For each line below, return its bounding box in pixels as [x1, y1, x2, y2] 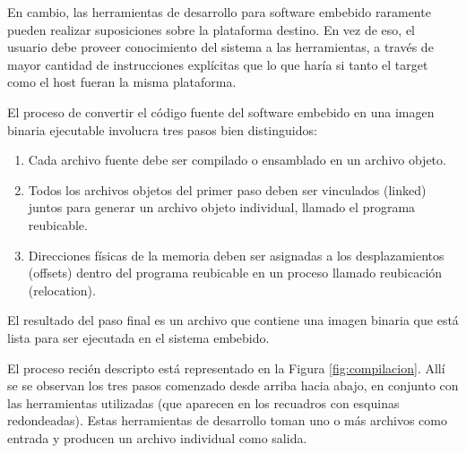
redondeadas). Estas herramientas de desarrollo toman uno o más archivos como [7, 411, 447, 430]
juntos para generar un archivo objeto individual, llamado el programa [28, 198, 416, 217]
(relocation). [28, 280, 96, 299]
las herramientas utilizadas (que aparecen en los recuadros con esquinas [7, 393, 400, 412]
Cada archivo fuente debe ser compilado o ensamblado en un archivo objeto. [28, 150, 446, 169]
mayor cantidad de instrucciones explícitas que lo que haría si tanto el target [7, 55, 428, 73]
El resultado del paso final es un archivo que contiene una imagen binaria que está [7, 311, 459, 329]
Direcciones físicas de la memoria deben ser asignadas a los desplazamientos [28, 245, 444, 264]
